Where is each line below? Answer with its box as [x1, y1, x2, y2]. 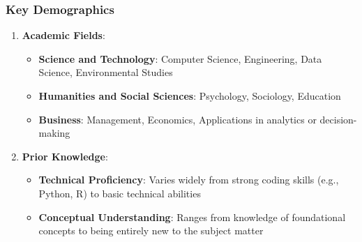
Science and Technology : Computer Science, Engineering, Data [38, 51, 322, 66]
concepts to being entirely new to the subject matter [38, 223, 264, 238]
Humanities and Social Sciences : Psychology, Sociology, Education [38, 89, 341, 103]
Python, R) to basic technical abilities [38, 186, 201, 200]
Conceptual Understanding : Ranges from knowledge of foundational [38, 209, 346, 224]
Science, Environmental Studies [38, 65, 173, 80]
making [38, 126, 70, 140]
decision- [319, 112, 357, 126]
